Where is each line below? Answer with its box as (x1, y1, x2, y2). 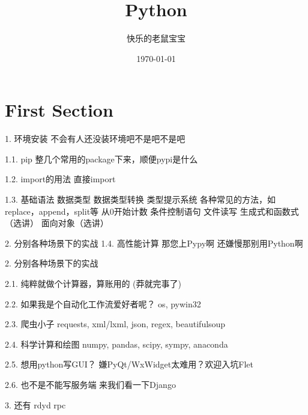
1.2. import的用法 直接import (5, 173, 116, 185)
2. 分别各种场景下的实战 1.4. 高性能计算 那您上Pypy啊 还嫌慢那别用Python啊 (5, 236, 303, 249)
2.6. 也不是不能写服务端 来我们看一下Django (5, 378, 176, 390)
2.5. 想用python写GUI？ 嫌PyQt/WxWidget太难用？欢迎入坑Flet (5, 358, 253, 370)
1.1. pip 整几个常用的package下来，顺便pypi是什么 (5, 152, 198, 165)
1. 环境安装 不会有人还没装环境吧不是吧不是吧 (5, 132, 186, 145)
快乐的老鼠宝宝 (127, 32, 186, 45)
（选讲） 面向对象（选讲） (5, 217, 109, 229)
